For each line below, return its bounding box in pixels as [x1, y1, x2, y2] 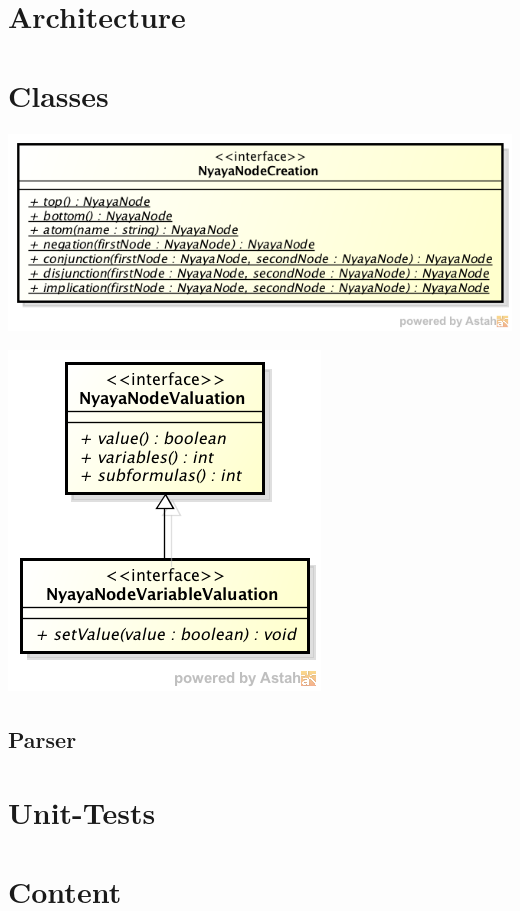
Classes [8, 74, 109, 115]
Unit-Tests [8, 792, 156, 833]
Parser [8, 723, 77, 754]
